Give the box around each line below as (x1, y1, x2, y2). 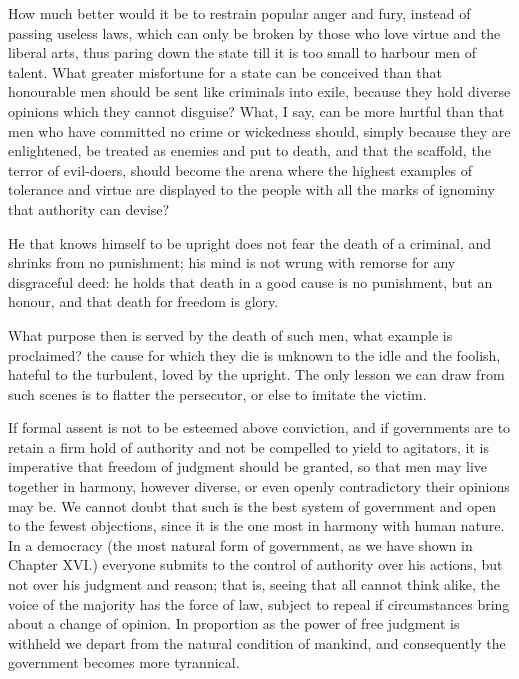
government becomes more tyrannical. (8, 652, 240, 673)
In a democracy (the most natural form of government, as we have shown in (8, 534, 473, 555)
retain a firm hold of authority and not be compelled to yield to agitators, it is (8, 436, 490, 457)
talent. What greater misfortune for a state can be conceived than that (8, 61, 442, 82)
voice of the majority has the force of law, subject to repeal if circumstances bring (8, 593, 510, 614)
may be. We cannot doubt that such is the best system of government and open (8, 495, 497, 516)
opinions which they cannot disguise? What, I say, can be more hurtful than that (8, 100, 505, 121)
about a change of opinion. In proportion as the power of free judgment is (8, 613, 460, 634)
